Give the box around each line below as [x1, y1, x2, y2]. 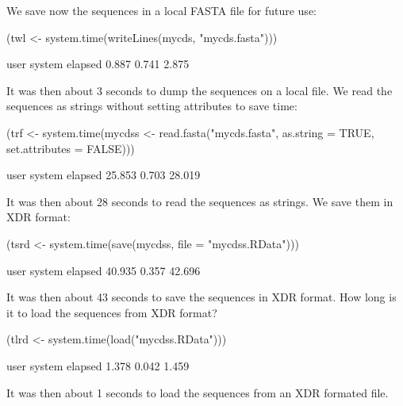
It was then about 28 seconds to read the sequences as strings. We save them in [6, 193, 393, 209]
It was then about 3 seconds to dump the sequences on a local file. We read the [6, 82, 393, 98]
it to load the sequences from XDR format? [6, 304, 217, 320]
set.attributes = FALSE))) [6, 140, 135, 156]
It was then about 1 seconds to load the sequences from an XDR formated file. [6, 384, 389, 400]
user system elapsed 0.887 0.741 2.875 [6, 56, 190, 72]
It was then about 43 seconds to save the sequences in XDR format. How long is [6, 289, 397, 305]
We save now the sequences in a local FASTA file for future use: [6, 2, 317, 18]
